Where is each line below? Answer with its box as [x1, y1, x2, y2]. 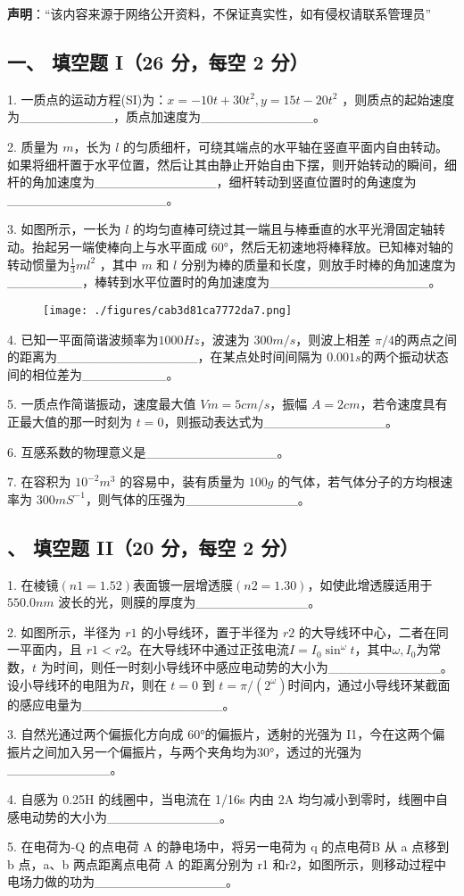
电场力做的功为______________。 [7, 872, 238, 891]
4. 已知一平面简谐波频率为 [7, 329, 159, 348]
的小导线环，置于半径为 [141, 622, 279, 641]
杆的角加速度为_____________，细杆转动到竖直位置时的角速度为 [7, 172, 417, 191]
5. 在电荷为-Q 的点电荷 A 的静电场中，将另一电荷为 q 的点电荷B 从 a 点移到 [7, 837, 450, 856]
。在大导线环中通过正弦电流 [126, 640, 289, 659]
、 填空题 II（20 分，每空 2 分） [7, 533, 299, 560]
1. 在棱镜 [7, 575, 59, 593]
